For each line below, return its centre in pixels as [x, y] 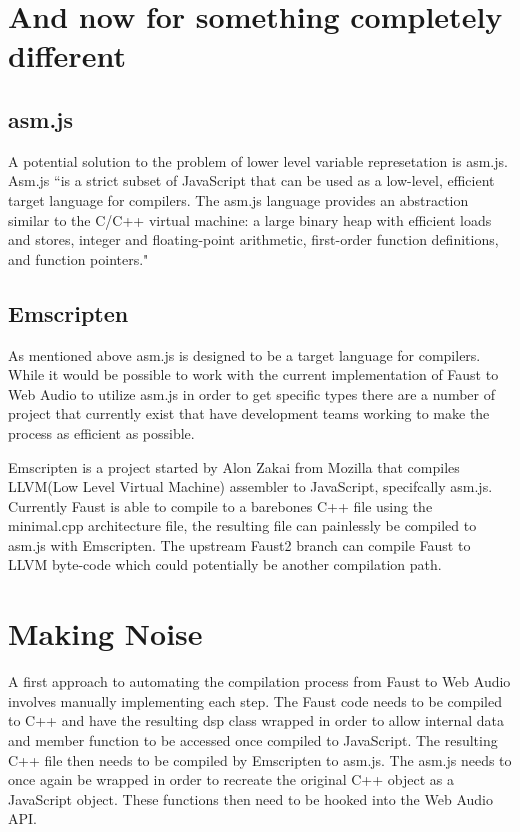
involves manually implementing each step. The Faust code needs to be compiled [255, 700]
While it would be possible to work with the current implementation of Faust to [253, 374]
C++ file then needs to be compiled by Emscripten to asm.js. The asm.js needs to [260, 759]
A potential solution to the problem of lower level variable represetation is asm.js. [258, 160]
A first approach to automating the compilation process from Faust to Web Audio [259, 681]
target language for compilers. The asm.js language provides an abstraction [238, 199]
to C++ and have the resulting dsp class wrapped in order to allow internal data [256, 720]
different [67, 55]
